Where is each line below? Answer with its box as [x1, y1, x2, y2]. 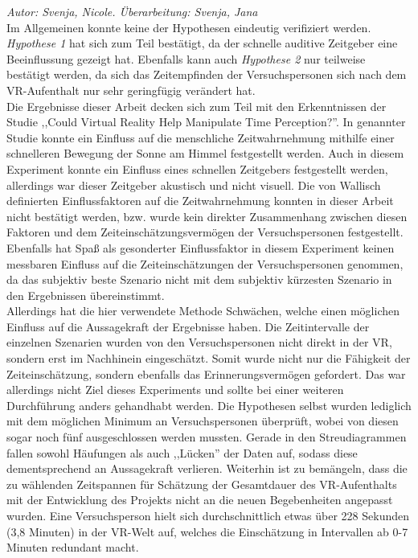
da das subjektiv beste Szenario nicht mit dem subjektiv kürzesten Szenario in [6, 271, 392, 288]
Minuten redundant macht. [6, 539, 139, 556]
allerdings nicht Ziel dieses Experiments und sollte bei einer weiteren [6, 381, 344, 398]
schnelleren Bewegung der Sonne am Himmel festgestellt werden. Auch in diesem [6, 145, 404, 162]
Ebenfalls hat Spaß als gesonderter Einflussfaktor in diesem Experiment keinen [6, 239, 395, 256]
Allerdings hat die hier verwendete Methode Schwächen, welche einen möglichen [6, 302, 400, 319]
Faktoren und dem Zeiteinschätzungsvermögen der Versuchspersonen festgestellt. [6, 224, 404, 240]
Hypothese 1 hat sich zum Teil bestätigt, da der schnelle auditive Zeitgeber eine [6, 35, 398, 51]
